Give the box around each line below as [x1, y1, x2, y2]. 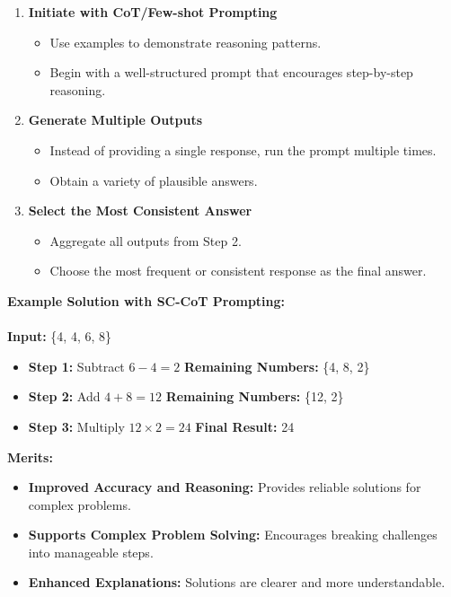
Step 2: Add [28, 387, 101, 406]
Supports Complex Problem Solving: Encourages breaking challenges [28, 525, 438, 544]
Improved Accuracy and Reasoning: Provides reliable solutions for [28, 478, 421, 496]
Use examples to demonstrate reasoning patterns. [49, 32, 322, 51]
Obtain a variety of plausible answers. [49, 171, 258, 189]
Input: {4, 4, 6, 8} [7, 327, 111, 346]
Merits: [7, 447, 53, 466]
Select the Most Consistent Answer [28, 201, 252, 220]
